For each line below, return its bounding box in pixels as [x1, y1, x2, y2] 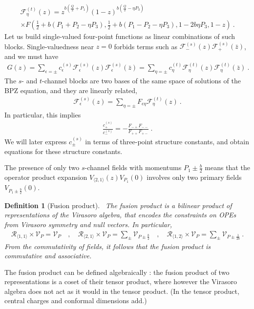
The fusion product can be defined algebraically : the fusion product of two [4, 267, 230, 277]
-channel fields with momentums [85, 162, 182, 173]
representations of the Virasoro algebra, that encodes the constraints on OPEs [4, 210, 236, 220]
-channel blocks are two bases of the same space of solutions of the [42, 76, 241, 86]
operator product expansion [4, 172, 87, 182]
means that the [205, 162, 250, 173]
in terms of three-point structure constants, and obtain [85, 136, 250, 146]
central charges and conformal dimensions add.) [4, 295, 147, 306]
